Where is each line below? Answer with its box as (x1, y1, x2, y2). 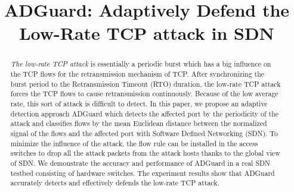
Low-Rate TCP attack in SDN (19, 21, 274, 45)
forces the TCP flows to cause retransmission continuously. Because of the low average (10, 89, 278, 99)
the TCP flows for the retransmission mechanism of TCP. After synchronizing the (10, 69, 265, 79)
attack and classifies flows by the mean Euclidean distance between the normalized (10, 118, 267, 128)
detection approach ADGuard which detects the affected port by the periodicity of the (10, 108, 279, 118)
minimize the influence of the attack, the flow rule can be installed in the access (10, 138, 258, 148)
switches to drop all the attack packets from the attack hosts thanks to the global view (10, 148, 280, 158)
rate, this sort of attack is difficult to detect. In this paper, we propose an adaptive (10, 98, 268, 108)
